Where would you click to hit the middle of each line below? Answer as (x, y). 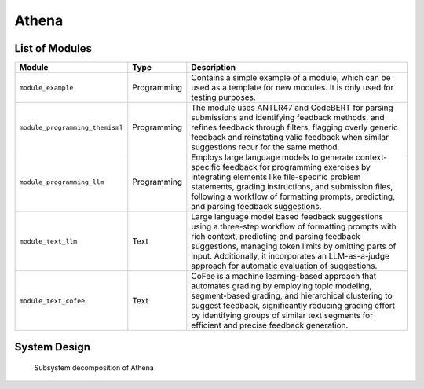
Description (213, 68)
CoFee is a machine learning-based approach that (284, 277)
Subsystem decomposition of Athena (94, 368)
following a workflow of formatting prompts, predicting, (293, 196)
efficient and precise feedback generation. (270, 325)
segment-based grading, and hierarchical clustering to (292, 296)
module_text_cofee (52, 301)
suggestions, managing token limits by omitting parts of (294, 246)
